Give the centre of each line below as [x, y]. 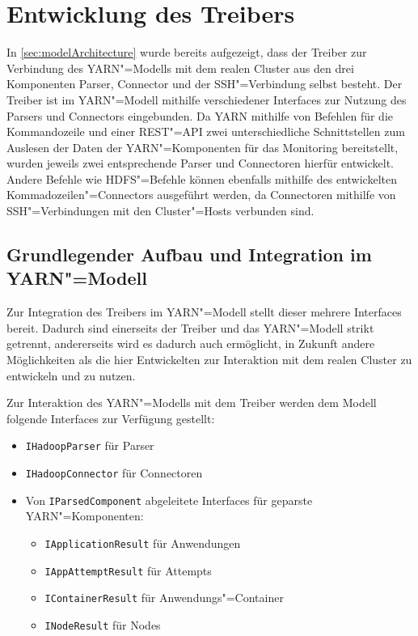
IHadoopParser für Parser [90, 445]
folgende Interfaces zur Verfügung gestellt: [111, 418]
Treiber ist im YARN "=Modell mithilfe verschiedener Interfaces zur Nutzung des [207, 99]
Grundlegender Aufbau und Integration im [189, 254]
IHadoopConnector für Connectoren [114, 473]
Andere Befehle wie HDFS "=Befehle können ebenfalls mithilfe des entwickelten [202, 178]
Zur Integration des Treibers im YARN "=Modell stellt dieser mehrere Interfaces [204, 312]
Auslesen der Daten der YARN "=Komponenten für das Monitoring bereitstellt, [203, 147]
